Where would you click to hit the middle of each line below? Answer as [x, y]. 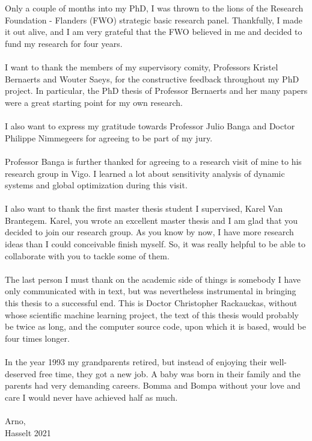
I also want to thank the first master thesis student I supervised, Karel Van [144, 208]
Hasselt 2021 [28, 432]
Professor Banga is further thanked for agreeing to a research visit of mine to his [153, 161]
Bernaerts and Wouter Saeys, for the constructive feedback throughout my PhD [152, 79]
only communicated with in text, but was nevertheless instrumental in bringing [151, 291]
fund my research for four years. [64, 43]
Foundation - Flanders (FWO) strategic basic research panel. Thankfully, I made [154, 20]
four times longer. [37, 338]
